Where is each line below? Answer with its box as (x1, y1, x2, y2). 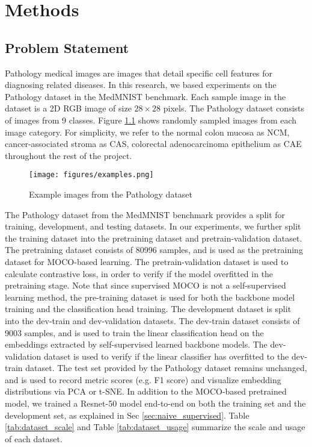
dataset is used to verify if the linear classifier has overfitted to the (43, 349, 289, 362)
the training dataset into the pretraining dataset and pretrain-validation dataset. (5, 231, 302, 244)
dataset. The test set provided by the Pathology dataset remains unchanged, (25, 361, 307, 374)
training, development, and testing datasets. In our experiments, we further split (5, 220, 301, 233)
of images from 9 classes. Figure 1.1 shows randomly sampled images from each (5, 113, 297, 126)
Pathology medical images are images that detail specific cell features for (5, 66, 273, 79)
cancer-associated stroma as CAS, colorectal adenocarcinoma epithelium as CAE (5, 137, 302, 150)
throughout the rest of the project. (5, 149, 132, 161)
